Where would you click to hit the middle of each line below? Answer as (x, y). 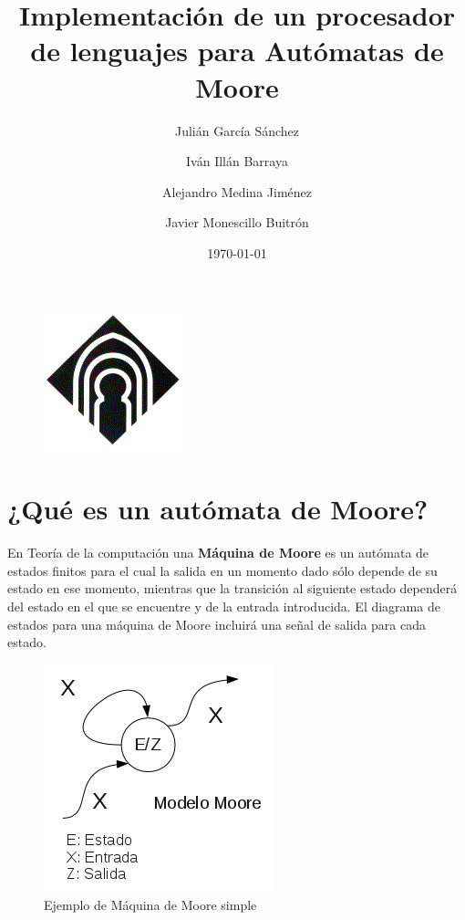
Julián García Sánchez (237, 130)
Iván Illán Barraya (237, 161)
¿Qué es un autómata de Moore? (218, 509)
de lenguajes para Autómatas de (237, 51)
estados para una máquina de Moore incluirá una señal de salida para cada (217, 624)
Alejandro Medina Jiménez (237, 191)
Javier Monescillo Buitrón (237, 222)
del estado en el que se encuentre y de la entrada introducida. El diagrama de (224, 606)
